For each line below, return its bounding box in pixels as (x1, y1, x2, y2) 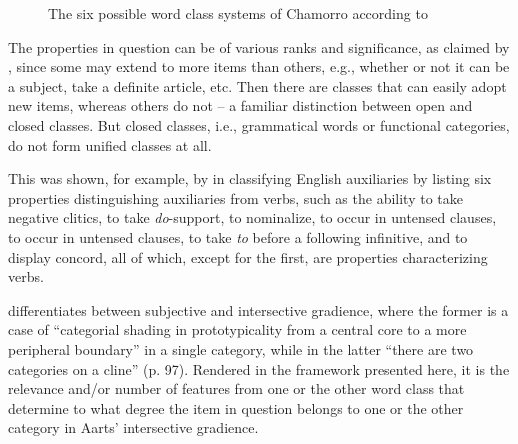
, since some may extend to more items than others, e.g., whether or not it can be (8, 56, 510, 77)
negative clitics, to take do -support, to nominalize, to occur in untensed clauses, (8, 207, 497, 228)
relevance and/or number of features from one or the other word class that (8, 378, 465, 399)
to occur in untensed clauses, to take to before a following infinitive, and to (8, 226, 468, 247)
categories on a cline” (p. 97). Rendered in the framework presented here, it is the (8, 358, 510, 379)
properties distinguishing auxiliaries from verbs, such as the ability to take (8, 187, 463, 208)
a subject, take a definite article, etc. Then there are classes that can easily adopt (8, 75, 507, 96)
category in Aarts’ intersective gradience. (8, 417, 259, 438)
